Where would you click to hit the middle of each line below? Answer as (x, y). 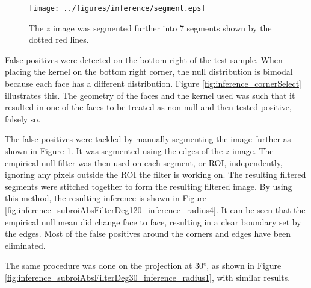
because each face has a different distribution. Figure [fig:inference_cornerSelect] (153, 83)
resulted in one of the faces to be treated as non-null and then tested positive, (148, 107)
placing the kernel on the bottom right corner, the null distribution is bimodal (149, 71)
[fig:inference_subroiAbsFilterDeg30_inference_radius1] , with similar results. (148, 277)
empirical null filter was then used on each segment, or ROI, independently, (144, 162)
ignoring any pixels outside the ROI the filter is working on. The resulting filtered (155, 174)
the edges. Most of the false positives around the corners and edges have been (148, 233)
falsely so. (23, 118)
